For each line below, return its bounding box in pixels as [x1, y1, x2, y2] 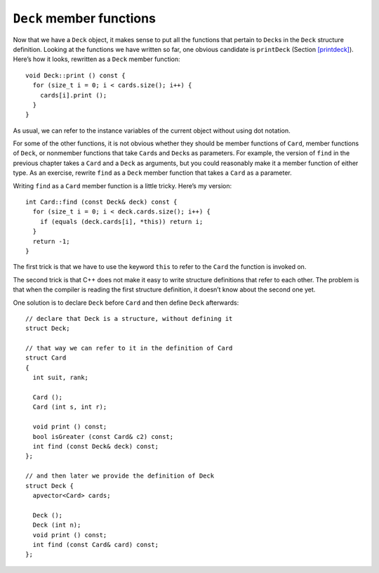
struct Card [25, 354, 67, 362]
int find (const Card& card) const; [32, 541, 159, 548]
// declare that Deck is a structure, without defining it [25, 315, 233, 322]
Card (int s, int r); [32, 403, 107, 411]
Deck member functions [13, 11, 156, 26]
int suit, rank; [32, 374, 89, 382]
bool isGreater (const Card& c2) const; [32, 433, 174, 440]
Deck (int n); [32, 521, 81, 529]
